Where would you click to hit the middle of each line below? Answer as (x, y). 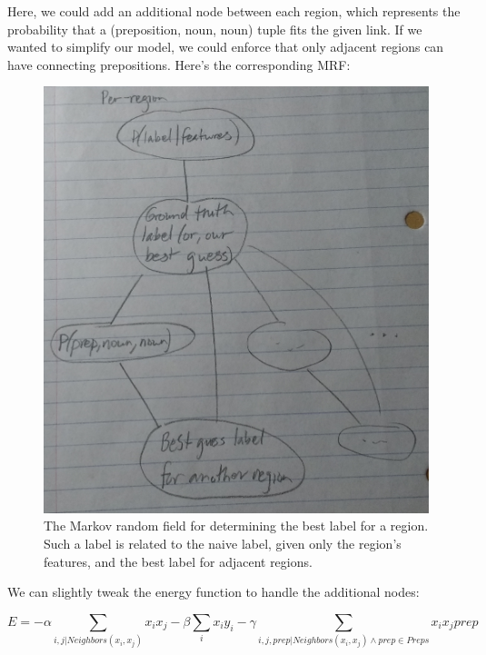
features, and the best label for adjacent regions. (178, 561)
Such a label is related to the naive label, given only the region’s (223, 543)
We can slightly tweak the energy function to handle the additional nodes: (213, 592)
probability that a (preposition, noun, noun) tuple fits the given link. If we (215, 29)
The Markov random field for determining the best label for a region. (236, 526)
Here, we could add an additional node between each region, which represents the (234, 11)
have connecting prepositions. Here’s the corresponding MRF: (179, 64)
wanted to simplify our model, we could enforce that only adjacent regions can (226, 47)
